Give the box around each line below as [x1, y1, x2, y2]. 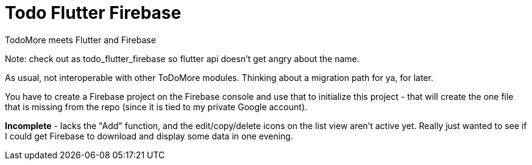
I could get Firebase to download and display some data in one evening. [5, 130, 293, 141]
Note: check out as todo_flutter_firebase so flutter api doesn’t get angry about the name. [5, 53, 360, 64]
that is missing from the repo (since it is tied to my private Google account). [5, 101, 308, 112]
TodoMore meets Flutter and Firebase [5, 34, 156, 45]
